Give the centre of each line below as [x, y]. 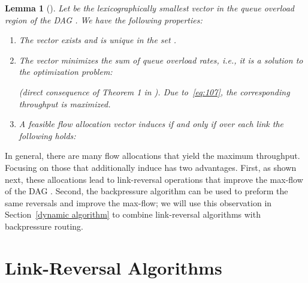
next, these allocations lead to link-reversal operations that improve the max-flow [154, 179]
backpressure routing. [44, 226]
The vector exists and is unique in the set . [97, 40]
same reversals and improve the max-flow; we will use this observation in [138, 202]
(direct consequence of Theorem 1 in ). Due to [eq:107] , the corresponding [154, 91]
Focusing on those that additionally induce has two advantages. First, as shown [151, 167]
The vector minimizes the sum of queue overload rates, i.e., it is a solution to [161, 60]
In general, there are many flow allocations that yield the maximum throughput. [153, 156]
